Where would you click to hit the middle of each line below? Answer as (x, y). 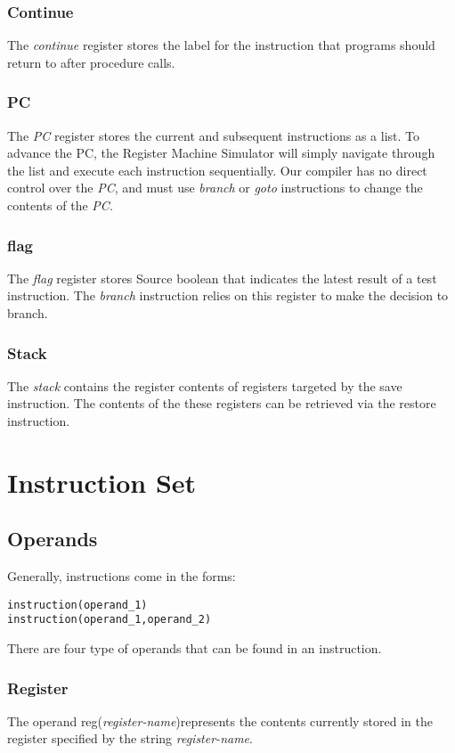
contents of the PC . (60, 205)
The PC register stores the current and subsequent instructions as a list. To (213, 135)
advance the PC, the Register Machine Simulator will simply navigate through (221, 153)
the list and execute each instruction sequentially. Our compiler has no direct (217, 170)
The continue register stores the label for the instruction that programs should (221, 45)
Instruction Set (102, 482)
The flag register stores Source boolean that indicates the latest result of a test (222, 278)
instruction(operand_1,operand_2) (110, 620)
